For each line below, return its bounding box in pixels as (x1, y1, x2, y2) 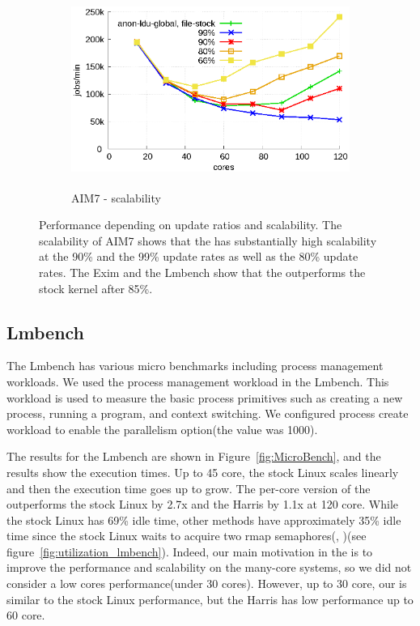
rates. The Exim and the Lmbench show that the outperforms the (39, 263, 366, 280)
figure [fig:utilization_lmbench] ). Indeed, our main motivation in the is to (6, 543, 373, 560)
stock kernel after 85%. (39, 279, 153, 296)
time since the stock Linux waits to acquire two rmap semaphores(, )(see (6, 527, 367, 544)
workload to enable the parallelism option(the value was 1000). (6, 420, 318, 437)
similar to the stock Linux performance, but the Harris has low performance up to (6, 590, 414, 607)
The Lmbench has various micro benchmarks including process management (6, 357, 384, 374)
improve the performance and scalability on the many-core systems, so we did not (6, 559, 412, 576)
